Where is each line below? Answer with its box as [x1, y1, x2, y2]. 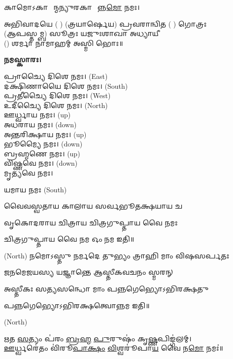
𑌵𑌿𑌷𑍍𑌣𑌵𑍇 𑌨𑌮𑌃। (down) [4, 158, 78, 168]
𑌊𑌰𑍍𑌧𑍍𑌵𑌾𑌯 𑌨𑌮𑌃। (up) [4, 109, 71, 120]
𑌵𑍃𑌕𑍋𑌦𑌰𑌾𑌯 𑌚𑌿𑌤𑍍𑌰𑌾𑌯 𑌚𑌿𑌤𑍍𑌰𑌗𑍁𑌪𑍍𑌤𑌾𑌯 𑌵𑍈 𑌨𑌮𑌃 [4, 217, 178, 227]
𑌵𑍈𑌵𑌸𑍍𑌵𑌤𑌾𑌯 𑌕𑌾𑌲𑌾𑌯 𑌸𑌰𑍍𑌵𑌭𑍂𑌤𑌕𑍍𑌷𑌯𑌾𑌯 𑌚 [4, 201, 183, 211]
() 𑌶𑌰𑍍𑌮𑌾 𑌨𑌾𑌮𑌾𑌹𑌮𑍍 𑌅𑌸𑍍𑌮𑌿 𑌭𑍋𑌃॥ [4, 37, 123, 48]
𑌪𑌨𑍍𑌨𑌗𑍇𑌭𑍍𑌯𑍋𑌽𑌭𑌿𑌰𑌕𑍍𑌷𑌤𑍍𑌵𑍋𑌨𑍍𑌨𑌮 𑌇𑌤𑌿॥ [4, 300, 150, 310]
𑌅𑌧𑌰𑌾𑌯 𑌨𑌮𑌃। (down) [4, 119, 77, 129]
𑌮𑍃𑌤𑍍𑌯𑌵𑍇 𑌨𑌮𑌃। [4, 167, 53, 178]
